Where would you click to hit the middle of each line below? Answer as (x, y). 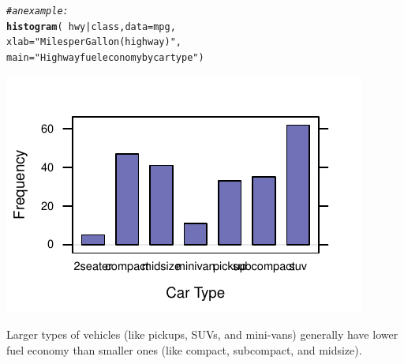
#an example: (37, 11)
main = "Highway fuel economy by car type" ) (105, 57)
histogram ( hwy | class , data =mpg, (91, 26)
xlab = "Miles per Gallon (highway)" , (94, 42)
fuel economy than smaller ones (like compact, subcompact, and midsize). (184, 349)
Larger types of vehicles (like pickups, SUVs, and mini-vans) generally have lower (202, 334)
